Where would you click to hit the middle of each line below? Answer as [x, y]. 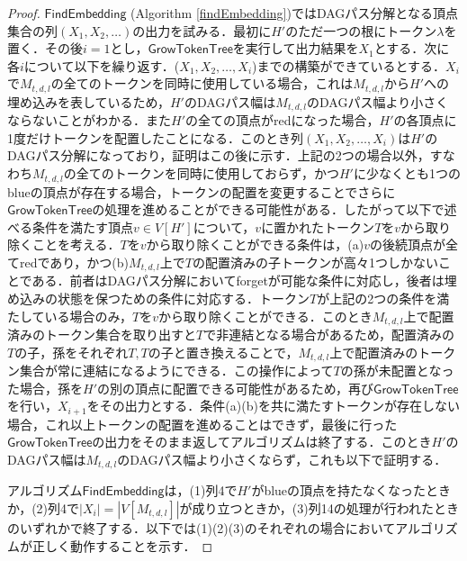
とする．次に [412, 48]
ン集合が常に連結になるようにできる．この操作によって [171, 371]
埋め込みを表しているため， [89, 101]
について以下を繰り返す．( [102, 65]
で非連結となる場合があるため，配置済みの [329, 334]
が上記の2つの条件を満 [383, 298]
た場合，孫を [45, 388]
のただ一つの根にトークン [361, 30]
